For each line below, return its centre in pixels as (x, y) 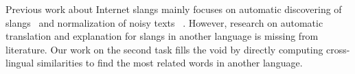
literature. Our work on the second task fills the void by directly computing (164, 49)
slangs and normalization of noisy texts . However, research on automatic (164, 22)
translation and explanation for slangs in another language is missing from (162, 36)
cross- (338, 49)
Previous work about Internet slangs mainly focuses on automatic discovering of (174, 9)
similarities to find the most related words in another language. (170, 63)
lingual (20, 63)
